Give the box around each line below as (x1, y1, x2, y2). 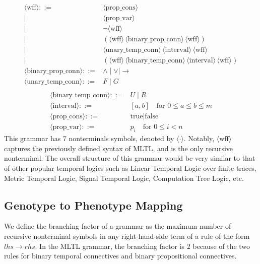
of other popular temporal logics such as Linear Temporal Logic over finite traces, (4, 162, 256, 173)
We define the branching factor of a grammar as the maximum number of (4, 221, 231, 231)
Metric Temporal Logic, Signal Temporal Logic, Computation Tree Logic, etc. (4, 172, 244, 183)
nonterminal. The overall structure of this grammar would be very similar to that (4, 153, 255, 163)
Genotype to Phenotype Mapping (4, 197, 183, 213)
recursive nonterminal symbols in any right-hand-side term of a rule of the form (4, 230, 250, 241)
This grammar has (4, 133, 61, 144)
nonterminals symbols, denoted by (69, 133, 174, 144)
